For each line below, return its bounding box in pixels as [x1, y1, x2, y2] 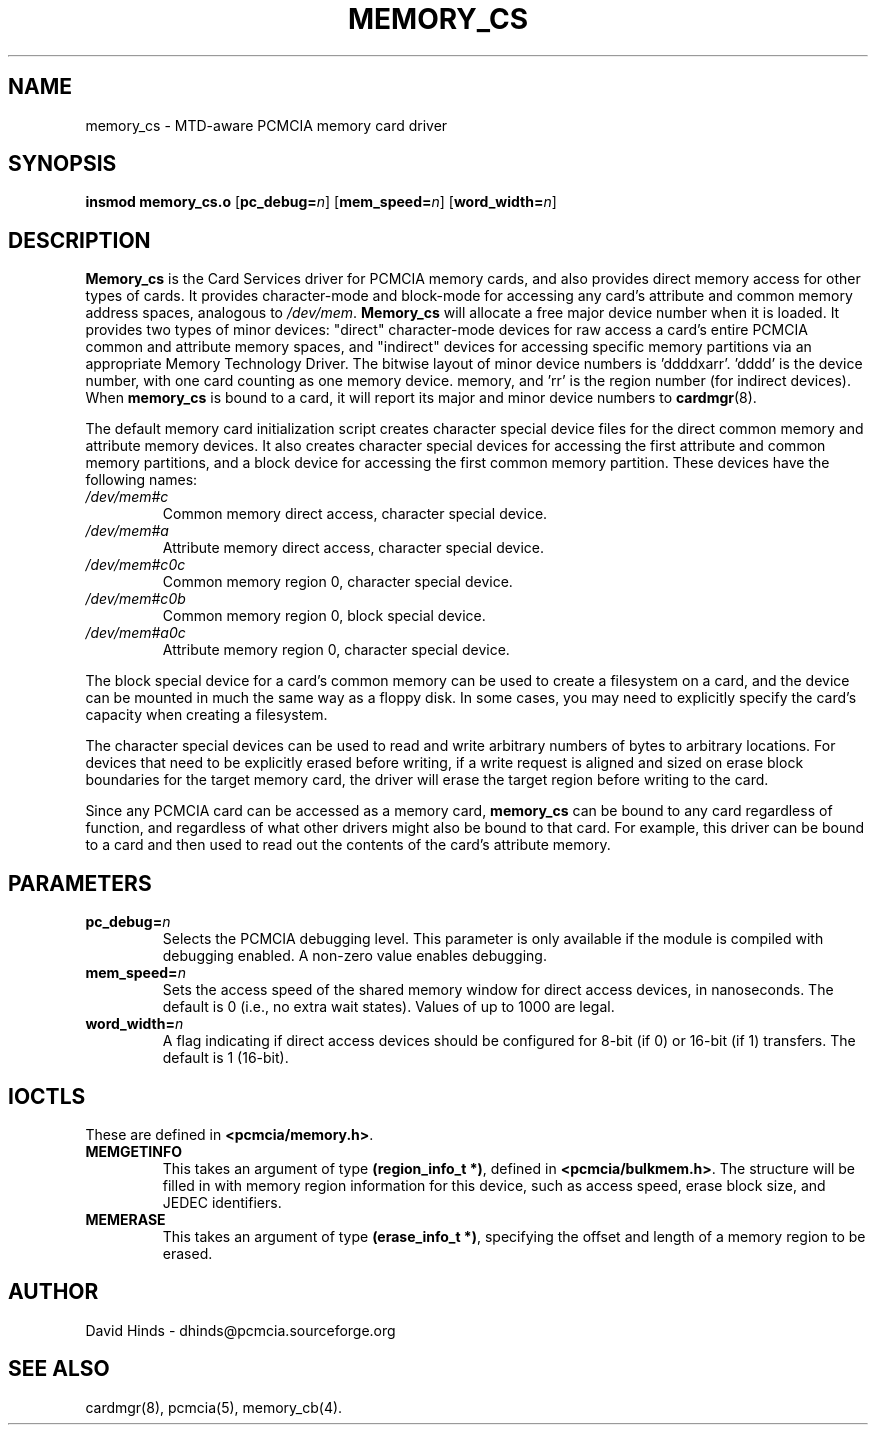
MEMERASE [85, 1210, 166, 1228]
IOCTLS [8, 1083, 86, 1109]
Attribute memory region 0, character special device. [162, 641, 510, 659]
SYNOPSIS [8, 151, 117, 177]
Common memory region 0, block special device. [162, 607, 486, 625]
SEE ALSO [8, 1356, 110, 1382]
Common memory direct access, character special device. [162, 505, 548, 523]
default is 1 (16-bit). [162, 1049, 289, 1067]
